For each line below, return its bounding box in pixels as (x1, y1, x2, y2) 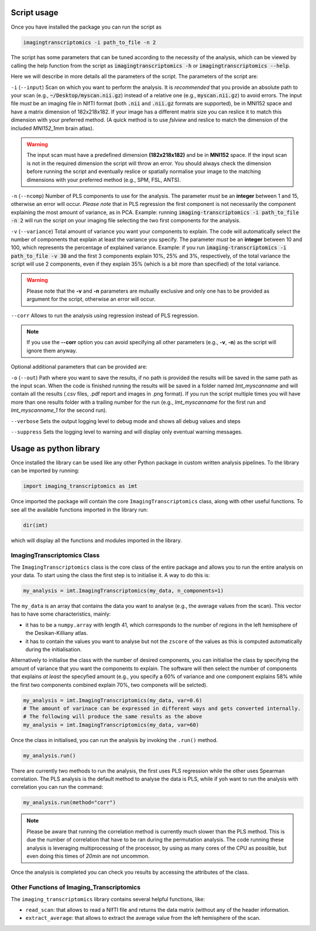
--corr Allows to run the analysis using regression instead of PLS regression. (11, 312, 199, 319)
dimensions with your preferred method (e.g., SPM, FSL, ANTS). (26, 176, 181, 183)
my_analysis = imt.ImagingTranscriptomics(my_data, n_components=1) (23, 588, 224, 594)
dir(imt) (23, 521, 49, 528)
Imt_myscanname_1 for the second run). (11, 407, 108, 414)
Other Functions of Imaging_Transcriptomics (11, 884, 140, 892)
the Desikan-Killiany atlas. (25, 630, 88, 637)
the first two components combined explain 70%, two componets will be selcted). (11, 681, 208, 688)
